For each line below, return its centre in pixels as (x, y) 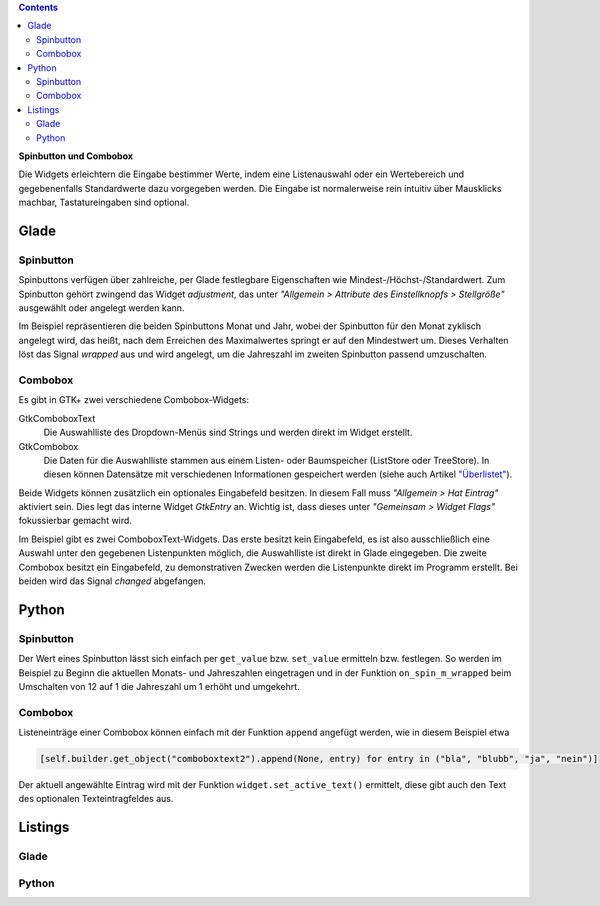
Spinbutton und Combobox (76, 156)
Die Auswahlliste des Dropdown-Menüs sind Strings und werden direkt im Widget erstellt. (228, 432)
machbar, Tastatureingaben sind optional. (104, 202)
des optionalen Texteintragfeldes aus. (96, 799)
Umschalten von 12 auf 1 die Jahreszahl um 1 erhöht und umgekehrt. (159, 686)
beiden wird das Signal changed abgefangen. (112, 581)
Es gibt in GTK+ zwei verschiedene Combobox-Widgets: (134, 400)
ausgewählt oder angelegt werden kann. (101, 308)
